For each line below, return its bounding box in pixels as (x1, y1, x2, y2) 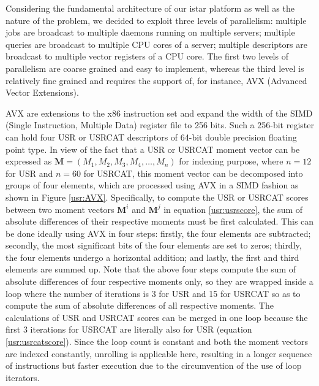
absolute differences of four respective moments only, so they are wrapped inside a (6, 275, 313, 288)
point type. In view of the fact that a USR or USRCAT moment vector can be (6, 142, 300, 155)
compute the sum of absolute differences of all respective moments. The (6, 299, 274, 312)
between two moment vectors (6, 203, 114, 215)
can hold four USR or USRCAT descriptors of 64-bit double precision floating (6, 130, 297, 143)
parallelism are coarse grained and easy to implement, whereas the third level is (6, 61, 304, 74)
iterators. (6, 371, 40, 384)
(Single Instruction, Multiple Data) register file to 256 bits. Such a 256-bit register (6, 118, 314, 131)
